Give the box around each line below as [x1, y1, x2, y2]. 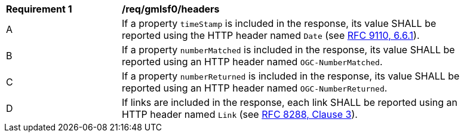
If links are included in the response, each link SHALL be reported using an [122, 96, 457, 108]
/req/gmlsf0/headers [122, 3, 220, 15]
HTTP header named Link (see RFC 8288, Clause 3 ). [122, 108, 358, 120]
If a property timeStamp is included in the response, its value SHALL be [122, 17, 437, 29]
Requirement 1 [6, 3, 72, 15]
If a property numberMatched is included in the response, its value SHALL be [122, 44, 455, 56]
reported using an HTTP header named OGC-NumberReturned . [122, 82, 388, 94]
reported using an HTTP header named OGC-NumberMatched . [122, 56, 383, 68]
